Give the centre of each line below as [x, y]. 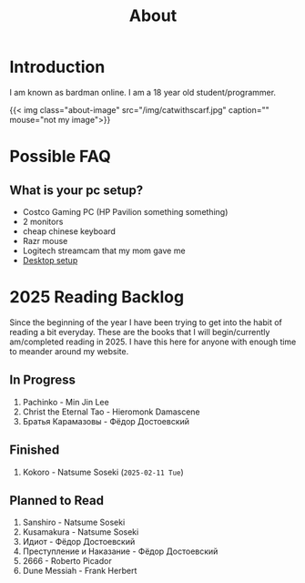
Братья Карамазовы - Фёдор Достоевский [106, 421]
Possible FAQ [60, 157]
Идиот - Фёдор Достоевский [79, 542]
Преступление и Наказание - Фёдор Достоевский [120, 551]
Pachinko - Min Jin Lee [66, 402]
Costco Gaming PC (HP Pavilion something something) [125, 211]
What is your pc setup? [76, 190]
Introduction [57, 67]
